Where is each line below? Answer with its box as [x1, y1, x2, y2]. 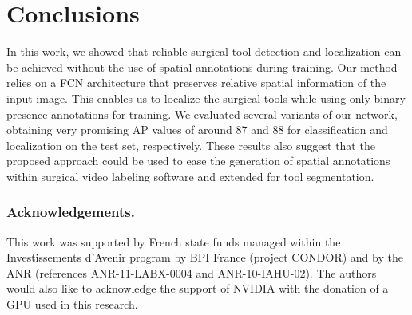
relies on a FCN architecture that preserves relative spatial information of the [6, 74, 386, 91]
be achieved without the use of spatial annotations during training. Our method [6, 58, 398, 75]
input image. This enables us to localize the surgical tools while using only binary [6, 89, 406, 106]
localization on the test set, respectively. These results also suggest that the [6, 136, 375, 153]
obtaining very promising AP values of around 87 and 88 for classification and [6, 121, 388, 138]
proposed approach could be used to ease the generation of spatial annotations [6, 152, 390, 169]
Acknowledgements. [6, 202, 135, 222]
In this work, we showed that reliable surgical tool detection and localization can [6, 43, 402, 60]
